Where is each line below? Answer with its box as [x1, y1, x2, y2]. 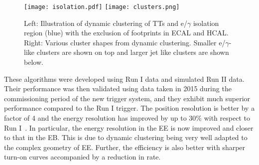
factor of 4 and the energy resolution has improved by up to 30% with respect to [4, 113, 250, 123]
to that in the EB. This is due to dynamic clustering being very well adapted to [4, 132, 248, 143]
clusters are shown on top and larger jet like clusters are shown [36, 47, 229, 57]
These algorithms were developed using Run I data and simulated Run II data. [4, 73, 245, 84]
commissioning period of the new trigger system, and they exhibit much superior [4, 93, 251, 103]
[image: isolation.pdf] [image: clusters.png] [24, 3, 180, 10]
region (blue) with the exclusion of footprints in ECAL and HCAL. [24, 27, 229, 38]
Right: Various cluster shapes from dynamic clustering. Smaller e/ [24, 37, 226, 47]
